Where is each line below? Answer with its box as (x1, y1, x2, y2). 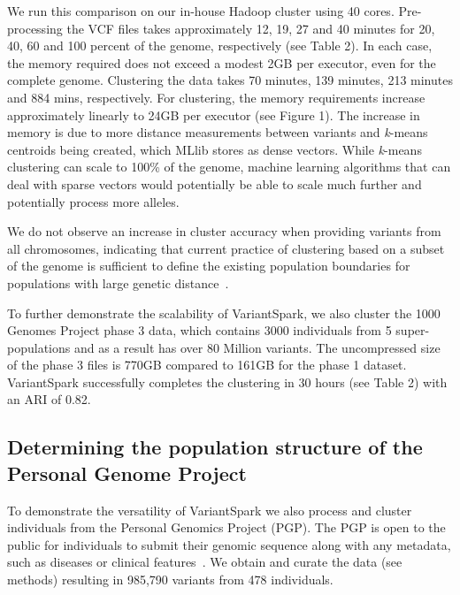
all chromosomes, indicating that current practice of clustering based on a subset (7, 239, 445, 257)
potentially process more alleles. (7, 192, 180, 210)
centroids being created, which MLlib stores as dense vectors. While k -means (7, 140, 422, 158)
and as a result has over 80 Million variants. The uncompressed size (73, 338, 441, 356)
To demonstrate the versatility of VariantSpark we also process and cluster (7, 500, 412, 519)
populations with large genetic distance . (7, 273, 229, 292)
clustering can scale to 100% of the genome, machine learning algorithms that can (7, 157, 451, 176)
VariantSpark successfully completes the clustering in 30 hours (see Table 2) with (7, 372, 448, 391)
